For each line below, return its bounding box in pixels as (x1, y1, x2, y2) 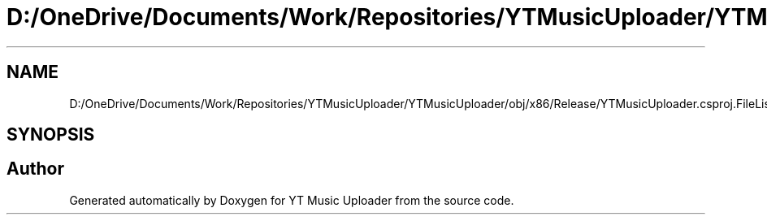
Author (6, 158, 64, 180)
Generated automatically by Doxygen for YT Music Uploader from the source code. (69, 193, 514, 207)
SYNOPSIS (6, 124, 95, 145)
